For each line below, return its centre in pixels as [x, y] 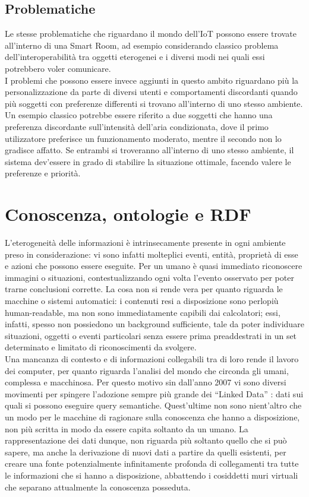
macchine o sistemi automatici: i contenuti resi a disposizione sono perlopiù [142, 301]
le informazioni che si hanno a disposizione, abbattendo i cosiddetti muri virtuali [152, 475]
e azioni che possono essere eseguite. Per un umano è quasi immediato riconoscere [154, 266]
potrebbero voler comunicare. [58, 68]
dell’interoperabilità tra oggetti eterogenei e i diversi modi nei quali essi [135, 57]
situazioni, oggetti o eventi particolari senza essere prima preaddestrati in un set [151, 335]
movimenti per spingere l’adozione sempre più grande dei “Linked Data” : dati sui [154, 393]
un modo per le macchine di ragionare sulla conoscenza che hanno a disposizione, [152, 417]
